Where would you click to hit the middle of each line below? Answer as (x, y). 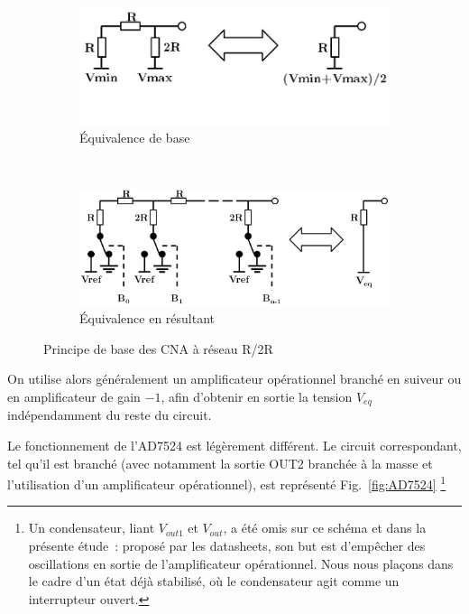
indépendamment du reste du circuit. (110, 415)
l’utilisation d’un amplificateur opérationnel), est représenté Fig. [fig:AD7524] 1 (227, 483)
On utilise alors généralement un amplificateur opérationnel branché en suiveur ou (234, 379)
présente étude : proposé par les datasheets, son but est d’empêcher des (227, 546)
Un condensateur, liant (92, 528)
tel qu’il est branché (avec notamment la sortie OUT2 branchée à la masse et (220, 463)
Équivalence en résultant (147, 318)
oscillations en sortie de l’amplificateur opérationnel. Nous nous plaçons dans (241, 563)
